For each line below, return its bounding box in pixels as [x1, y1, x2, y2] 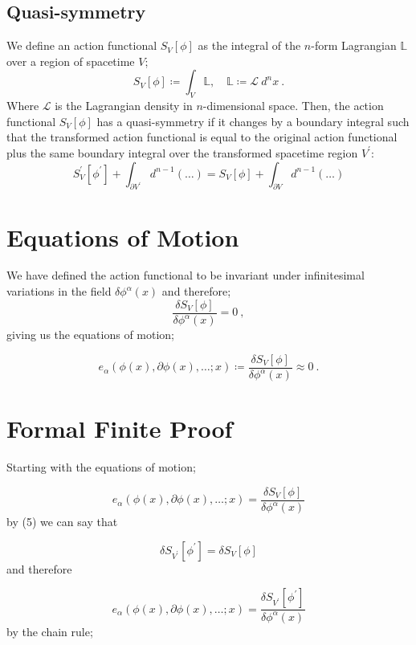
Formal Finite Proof [6, 412, 233, 445]
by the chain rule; [6, 623, 93, 639]
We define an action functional [6, 37, 157, 54]
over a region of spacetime [6, 52, 135, 69]
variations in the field [6, 283, 112, 300]
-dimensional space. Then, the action [202, 97, 384, 114]
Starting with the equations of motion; [6, 459, 196, 476]
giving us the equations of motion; [6, 326, 175, 343]
